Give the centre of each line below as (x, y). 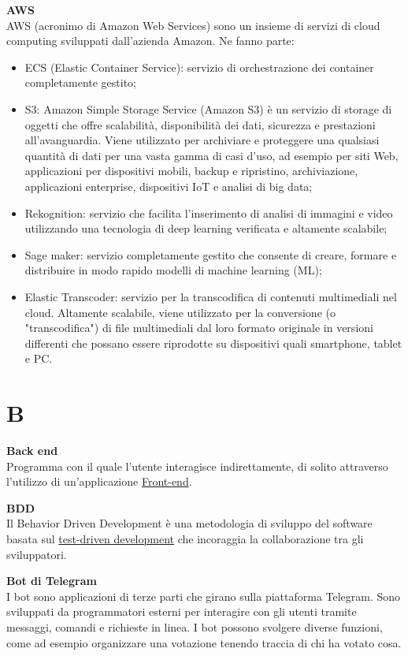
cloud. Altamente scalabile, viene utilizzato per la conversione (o (180, 312)
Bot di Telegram (52, 581)
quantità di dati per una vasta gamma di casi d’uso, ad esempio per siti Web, (211, 155)
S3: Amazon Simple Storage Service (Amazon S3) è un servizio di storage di (208, 108)
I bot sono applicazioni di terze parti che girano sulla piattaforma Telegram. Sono (204, 596)
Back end (32, 450)
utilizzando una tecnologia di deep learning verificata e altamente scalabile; (206, 228)
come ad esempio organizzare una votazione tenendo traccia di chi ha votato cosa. (204, 642)
